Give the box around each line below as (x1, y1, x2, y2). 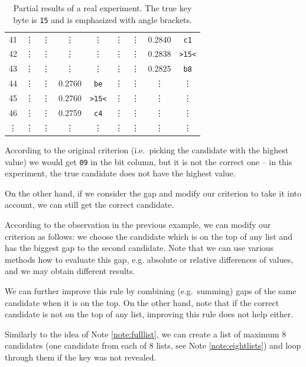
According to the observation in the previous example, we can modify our (5, 218, 271, 231)
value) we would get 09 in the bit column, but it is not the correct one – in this (5, 155, 292, 168)
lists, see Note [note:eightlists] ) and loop (156, 339, 301, 352)
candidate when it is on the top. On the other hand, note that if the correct (5, 296, 279, 308)
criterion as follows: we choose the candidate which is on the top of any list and (5, 230, 292, 242)
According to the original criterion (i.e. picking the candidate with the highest (5, 144, 289, 156)
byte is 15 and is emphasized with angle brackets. (13, 13, 192, 25)
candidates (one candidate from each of (5, 339, 147, 352)
